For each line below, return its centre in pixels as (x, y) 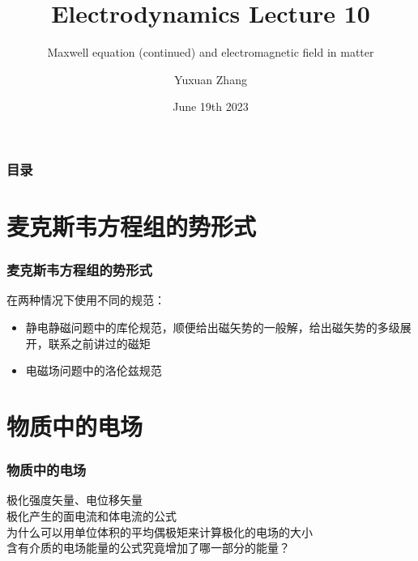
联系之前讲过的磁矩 (99, 343)
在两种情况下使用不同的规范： (86, 300)
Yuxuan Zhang (211, 79)
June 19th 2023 (211, 106)
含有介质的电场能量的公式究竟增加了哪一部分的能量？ (148, 548)
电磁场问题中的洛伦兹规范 (94, 370)
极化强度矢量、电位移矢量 (75, 500)
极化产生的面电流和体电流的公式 (92, 515)
